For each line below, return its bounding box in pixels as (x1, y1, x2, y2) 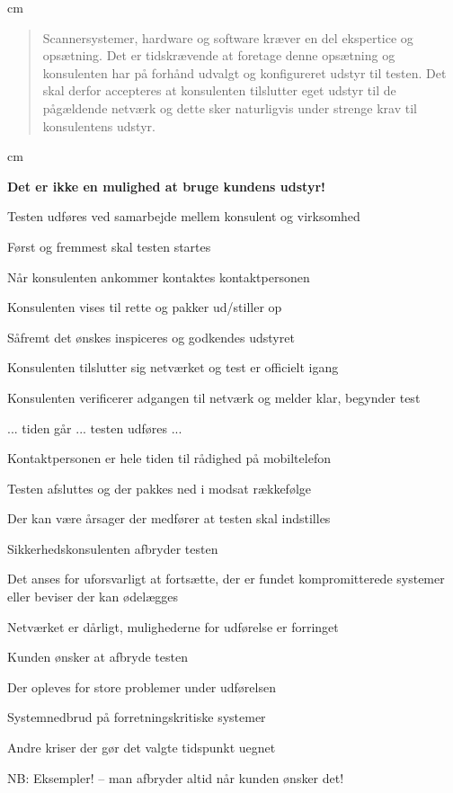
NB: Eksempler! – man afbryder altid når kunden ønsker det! (7, 768, 344, 787)
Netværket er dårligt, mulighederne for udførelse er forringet (7, 617, 339, 636)
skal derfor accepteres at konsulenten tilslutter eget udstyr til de (42, 81, 396, 100)
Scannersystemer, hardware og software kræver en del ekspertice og (42, 28, 413, 47)
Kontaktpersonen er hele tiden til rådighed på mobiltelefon (7, 449, 331, 468)
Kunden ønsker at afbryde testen (7, 647, 188, 666)
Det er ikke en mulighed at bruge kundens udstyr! (7, 176, 325, 195)
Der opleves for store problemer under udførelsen (7, 677, 276, 696)
